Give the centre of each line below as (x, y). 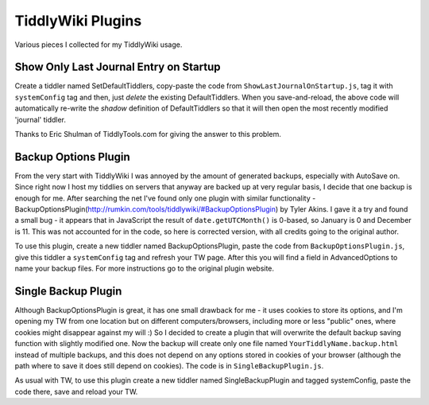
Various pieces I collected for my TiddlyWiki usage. (99, 45)
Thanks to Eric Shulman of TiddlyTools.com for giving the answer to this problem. (148, 134)
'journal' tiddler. (41, 119)
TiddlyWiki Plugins (78, 21)
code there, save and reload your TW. (76, 391)
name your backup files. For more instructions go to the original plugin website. (144, 269)
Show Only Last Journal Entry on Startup (118, 67)
